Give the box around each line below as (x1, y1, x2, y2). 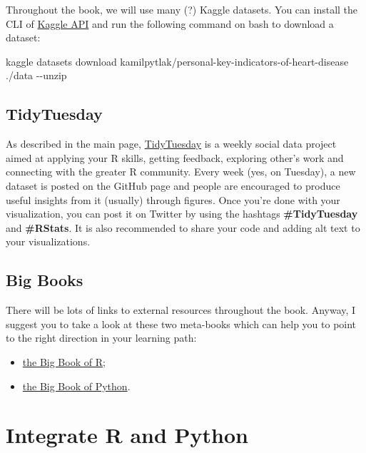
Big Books (6, 269, 83, 291)
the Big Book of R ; (22, 354, 106, 369)
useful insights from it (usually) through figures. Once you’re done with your (6, 192, 340, 207)
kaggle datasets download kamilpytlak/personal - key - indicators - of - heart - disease (6, 54, 349, 68)
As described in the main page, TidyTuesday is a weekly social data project (6, 136, 337, 151)
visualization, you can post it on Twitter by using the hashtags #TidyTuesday (6, 206, 358, 221)
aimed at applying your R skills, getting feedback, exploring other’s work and (6, 150, 344, 165)
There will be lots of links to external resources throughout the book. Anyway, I (6, 302, 356, 317)
